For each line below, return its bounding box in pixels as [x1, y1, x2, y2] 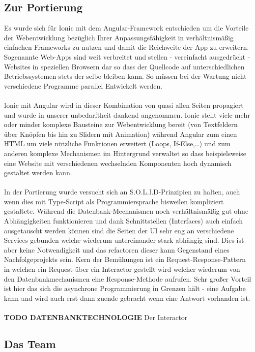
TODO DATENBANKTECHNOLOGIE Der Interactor [4, 312, 188, 322]
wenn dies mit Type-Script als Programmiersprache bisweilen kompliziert [4, 196, 224, 206]
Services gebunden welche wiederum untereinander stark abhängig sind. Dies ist [4, 235, 244, 245]
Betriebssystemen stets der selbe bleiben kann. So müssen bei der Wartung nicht [4, 71, 247, 81]
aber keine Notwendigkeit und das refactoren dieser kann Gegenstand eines [4, 244, 229, 255]
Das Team [4, 336, 56, 351]
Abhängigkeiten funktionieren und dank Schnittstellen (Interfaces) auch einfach [4, 216, 243, 226]
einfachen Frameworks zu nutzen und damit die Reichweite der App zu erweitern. [4, 42, 249, 52]
